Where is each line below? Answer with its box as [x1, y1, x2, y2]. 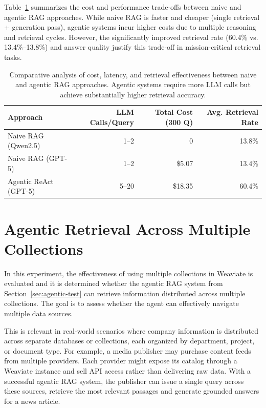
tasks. [4, 51, 22, 62]
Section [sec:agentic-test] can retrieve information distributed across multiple [4, 288, 246, 298]
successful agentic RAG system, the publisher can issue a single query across [4, 375, 244, 386]
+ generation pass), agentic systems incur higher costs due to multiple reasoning [4, 22, 256, 32]
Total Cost [155, 107, 193, 117]
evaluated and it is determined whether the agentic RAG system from [4, 278, 223, 289]
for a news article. [4, 395, 60, 406]
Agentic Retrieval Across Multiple [4, 218, 251, 239]
